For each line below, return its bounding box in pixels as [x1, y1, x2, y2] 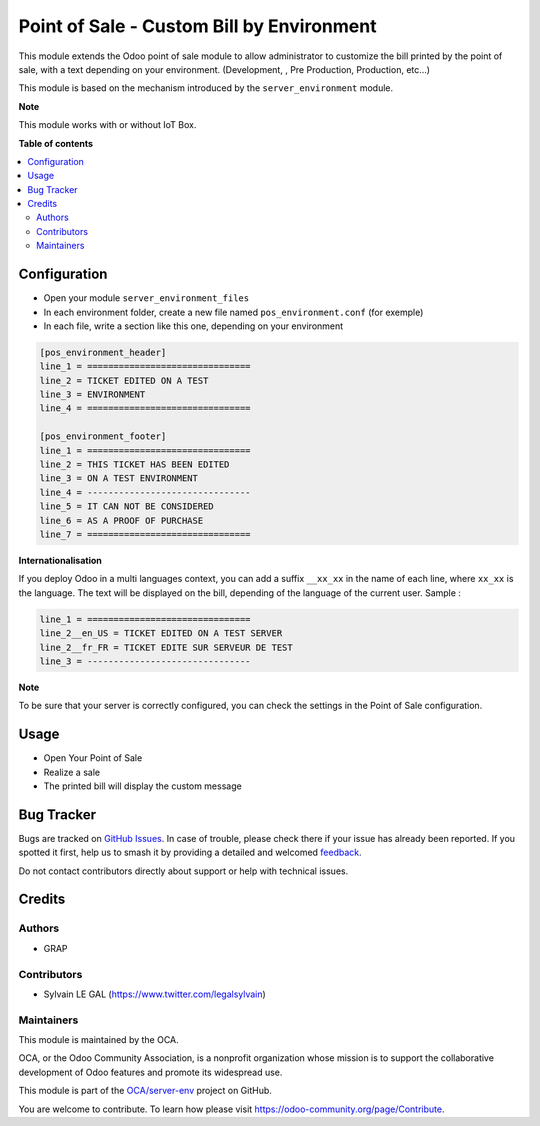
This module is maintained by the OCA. [18, 1034, 179, 1046]
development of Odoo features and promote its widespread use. [18, 1066, 283, 1078]
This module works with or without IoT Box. [18, 119, 197, 131]
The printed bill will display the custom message [43, 780, 242, 792]
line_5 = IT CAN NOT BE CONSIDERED [39, 501, 214, 512]
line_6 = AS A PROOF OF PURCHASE [39, 515, 204, 526]
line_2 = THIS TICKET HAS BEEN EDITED [39, 459, 230, 470]
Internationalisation [18, 554, 102, 566]
